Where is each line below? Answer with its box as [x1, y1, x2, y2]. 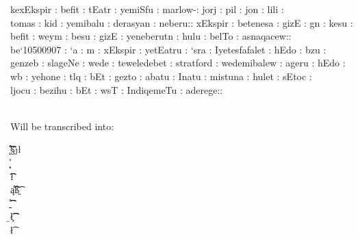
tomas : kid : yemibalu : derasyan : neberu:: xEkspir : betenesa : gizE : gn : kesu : [10, 15, 353, 29]
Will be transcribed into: [10, 118, 114, 133]
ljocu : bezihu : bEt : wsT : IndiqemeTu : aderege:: [10, 82, 223, 97]
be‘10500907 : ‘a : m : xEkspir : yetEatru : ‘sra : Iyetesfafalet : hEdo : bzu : [10, 42, 327, 56]
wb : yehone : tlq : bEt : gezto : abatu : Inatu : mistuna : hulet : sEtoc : [10, 68, 312, 83]
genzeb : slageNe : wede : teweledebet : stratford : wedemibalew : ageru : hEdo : [10, 55, 346, 70]
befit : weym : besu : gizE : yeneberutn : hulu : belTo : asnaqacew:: [10, 29, 292, 43]
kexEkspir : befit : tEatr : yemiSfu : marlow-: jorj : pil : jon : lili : [10, 2, 284, 16]
